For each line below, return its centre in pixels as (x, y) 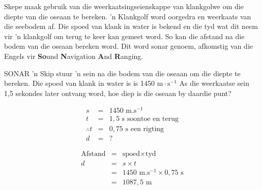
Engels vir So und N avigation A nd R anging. (74, 56)
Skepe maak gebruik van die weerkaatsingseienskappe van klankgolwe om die (124, 6)
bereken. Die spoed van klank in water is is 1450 (80, 83)
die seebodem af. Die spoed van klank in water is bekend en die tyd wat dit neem (131, 26)
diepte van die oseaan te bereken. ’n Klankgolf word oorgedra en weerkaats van (128, 16)
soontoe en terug (153, 119)
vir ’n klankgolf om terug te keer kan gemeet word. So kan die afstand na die (124, 36)
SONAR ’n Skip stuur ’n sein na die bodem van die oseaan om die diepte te (122, 73)
